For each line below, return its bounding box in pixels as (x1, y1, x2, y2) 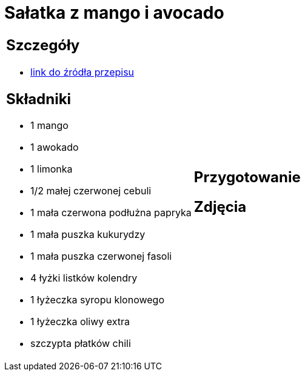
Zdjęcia (193, 197, 247, 216)
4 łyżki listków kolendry (30, 272, 138, 285)
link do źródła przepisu (30, 65, 135, 78)
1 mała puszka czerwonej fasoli (30, 250, 172, 263)
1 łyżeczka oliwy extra (30, 315, 130, 328)
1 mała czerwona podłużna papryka (30, 206, 192, 219)
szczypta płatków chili (30, 337, 131, 350)
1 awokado (30, 141, 79, 154)
